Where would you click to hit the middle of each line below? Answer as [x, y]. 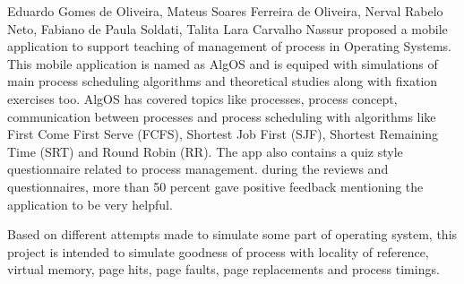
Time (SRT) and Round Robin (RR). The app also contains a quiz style [205, 151]
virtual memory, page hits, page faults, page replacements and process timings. [223, 269]
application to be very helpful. [90, 204]
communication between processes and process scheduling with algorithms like [222, 116]
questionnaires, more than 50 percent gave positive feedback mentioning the [215, 186]
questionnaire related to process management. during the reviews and [198, 169]
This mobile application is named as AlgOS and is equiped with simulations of [223, 63]
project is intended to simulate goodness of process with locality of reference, [218, 251]
